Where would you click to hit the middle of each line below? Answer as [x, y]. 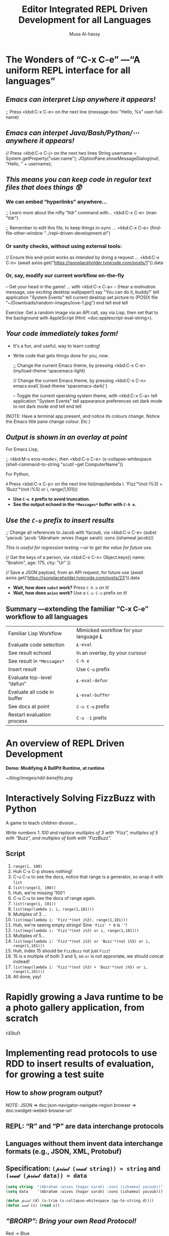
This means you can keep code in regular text [79, 179]
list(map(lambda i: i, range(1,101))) [53, 909]
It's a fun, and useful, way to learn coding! [56, 346]
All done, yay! [27, 976]
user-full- [154, 111]
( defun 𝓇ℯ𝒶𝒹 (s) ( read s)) [33, 1205]
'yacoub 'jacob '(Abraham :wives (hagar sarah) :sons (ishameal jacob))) [80, 538]
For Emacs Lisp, [22, 449]
